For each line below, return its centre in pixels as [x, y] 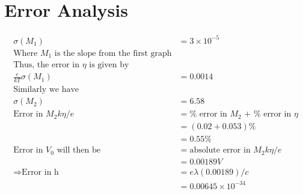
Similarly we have [46, 90]
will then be [78, 150]
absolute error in [220, 150]
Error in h [40, 173]
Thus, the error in [46, 65]
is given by [109, 65]
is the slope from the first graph [113, 53]
